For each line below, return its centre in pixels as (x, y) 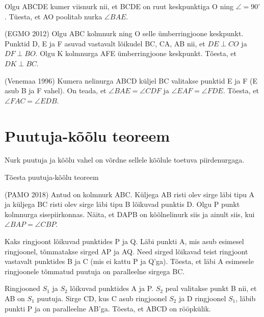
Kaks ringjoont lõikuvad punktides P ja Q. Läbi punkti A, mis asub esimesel (124, 241)
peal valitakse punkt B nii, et (211, 288)
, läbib (246, 298)
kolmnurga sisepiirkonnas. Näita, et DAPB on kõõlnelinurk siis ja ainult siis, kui (130, 214)
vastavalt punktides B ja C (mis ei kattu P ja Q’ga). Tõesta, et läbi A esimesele (129, 261)
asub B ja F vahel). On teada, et (56, 90)
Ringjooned (22, 288)
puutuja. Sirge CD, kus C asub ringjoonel (102, 298)
